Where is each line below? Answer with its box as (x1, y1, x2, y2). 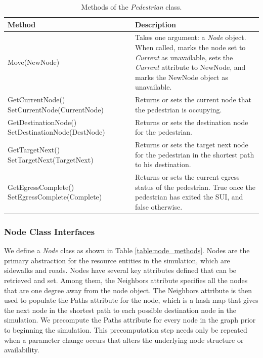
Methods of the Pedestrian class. (81, 2, 182, 12)
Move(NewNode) (8, 57, 60, 67)
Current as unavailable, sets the (135, 52, 233, 62)
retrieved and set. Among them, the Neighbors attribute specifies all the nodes (4, 275, 248, 286)
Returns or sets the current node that (135, 94, 252, 105)
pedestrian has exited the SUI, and (135, 191, 243, 202)
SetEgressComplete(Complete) (8, 191, 102, 202)
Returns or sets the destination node (135, 116, 248, 127)
